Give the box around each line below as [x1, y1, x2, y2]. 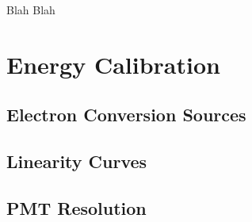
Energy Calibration [6, 48, 220, 80]
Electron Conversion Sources [6, 102, 246, 127]
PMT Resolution [6, 195, 147, 220]
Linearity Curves [6, 149, 147, 174]
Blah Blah [6, 2, 55, 17]
